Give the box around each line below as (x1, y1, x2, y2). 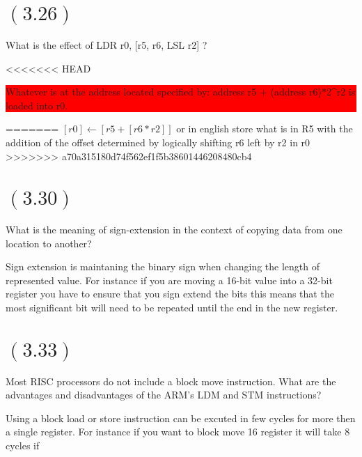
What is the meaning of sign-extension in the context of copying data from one (6, 222, 343, 237)
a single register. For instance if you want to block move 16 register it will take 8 (6, 424, 350, 439)
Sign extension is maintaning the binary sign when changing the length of (6, 259, 320, 274)
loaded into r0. (6, 98, 68, 112)
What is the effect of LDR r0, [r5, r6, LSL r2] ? (6, 37, 207, 52)
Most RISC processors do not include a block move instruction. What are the (6, 373, 336, 388)
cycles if (6, 437, 40, 452)
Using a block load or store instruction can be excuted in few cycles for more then (6, 410, 356, 425)
